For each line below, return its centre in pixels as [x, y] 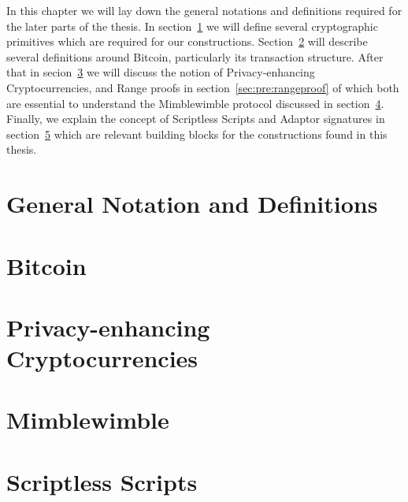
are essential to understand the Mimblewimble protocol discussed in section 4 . [195, 103]
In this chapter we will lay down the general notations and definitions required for [204, 10]
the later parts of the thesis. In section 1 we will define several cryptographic [192, 26]
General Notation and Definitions [192, 204]
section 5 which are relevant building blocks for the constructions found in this [197, 134]
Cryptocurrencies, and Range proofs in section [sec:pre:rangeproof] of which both [203, 87]
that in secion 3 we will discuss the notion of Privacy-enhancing [161, 72]
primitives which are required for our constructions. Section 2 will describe [187, 41]
